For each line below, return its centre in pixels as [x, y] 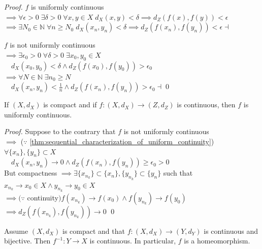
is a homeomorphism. [217, 241]
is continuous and [231, 231]
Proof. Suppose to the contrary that [60, 131]
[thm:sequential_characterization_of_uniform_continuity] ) [122, 141]
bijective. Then [27, 241]
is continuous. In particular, [133, 241]
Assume [16, 231]
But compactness [31, 173]
